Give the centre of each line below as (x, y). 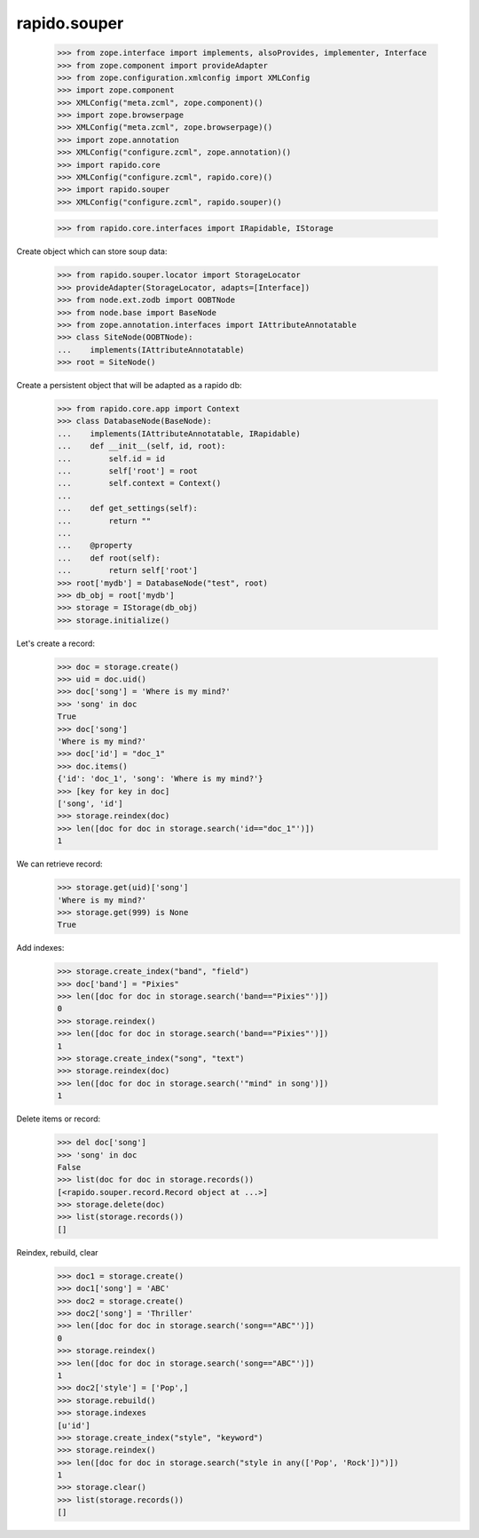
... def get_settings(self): (128, 508)
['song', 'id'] (90, 803)
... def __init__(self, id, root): (141, 446)
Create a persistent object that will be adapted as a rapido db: (129, 386)
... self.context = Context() (139, 483)
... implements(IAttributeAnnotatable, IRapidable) (179, 434)
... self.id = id (111, 458)
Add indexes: (40, 948)
